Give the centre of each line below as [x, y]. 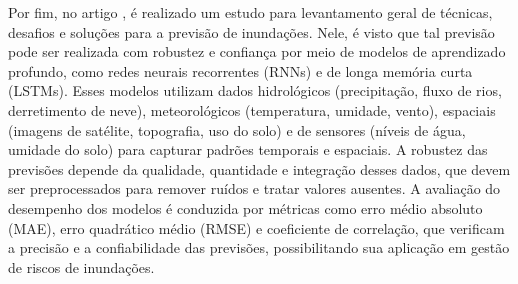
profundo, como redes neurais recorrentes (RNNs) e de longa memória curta [240, 70]
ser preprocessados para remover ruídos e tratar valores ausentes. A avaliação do [254, 188]
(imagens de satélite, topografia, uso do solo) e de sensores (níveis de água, [237, 129]
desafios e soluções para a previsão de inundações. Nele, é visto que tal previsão [251, 31]
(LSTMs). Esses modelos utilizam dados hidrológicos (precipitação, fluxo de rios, [255, 90]
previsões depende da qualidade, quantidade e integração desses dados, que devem [259, 168]
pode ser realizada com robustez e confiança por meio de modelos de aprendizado [257, 51]
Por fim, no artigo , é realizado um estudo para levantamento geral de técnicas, [250, 12]
